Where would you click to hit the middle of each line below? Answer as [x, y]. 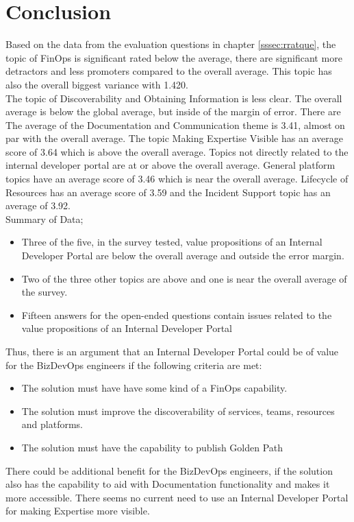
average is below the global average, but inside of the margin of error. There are [173, 111]
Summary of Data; [45, 218]
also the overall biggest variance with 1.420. [97, 84]
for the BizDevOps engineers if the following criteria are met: [134, 365]
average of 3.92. [38, 205]
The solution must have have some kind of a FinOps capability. [154, 388]
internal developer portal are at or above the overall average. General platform [170, 165]
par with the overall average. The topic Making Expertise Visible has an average [174, 138]
